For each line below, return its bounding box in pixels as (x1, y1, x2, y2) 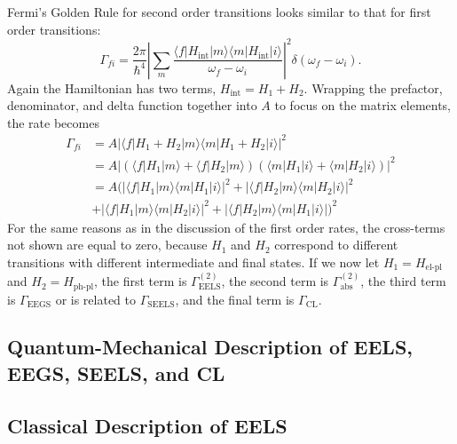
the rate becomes (7, 113, 99, 131)
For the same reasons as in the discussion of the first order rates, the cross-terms (7, 218, 445, 236)
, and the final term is (175, 289, 295, 308)
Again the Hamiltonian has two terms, (7, 78, 217, 97)
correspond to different (274, 235, 398, 254)
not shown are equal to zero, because (7, 235, 208, 254)
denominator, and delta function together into (7, 96, 257, 115)
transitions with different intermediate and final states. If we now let (7, 252, 380, 271)
